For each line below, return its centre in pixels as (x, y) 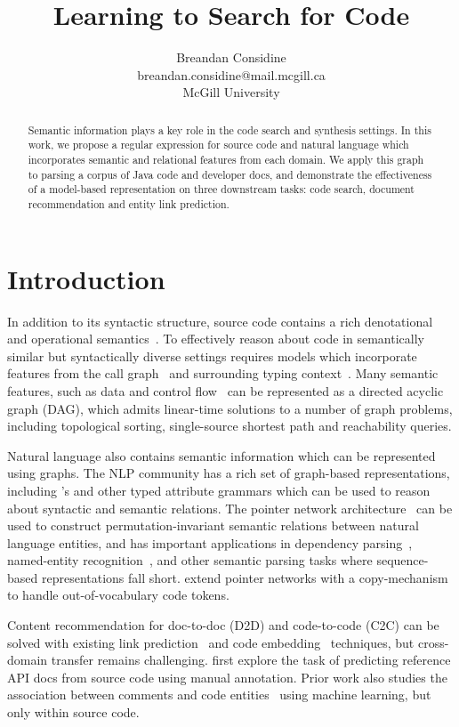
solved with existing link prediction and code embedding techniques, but (211, 642)
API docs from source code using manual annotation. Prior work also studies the (227, 677)
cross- (433, 642)
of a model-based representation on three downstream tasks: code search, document (221, 189)
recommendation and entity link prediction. (129, 203)
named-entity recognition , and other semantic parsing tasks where (190, 560)
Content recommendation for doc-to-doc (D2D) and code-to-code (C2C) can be (223, 625)
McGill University (231, 92)
